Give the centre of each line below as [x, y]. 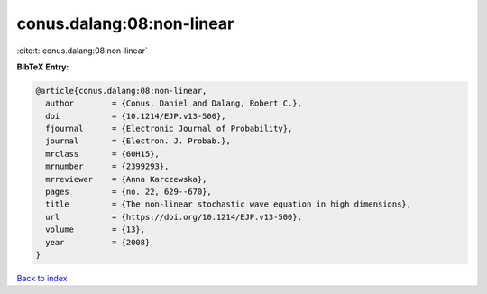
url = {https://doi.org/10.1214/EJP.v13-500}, [174, 217]
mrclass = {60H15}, [102, 154]
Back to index [42, 278]
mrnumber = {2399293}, [107, 166]
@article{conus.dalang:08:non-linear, [121, 91]
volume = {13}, [96, 230]
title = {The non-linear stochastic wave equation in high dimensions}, [229, 204]
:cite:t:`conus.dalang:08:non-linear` [83, 51]
